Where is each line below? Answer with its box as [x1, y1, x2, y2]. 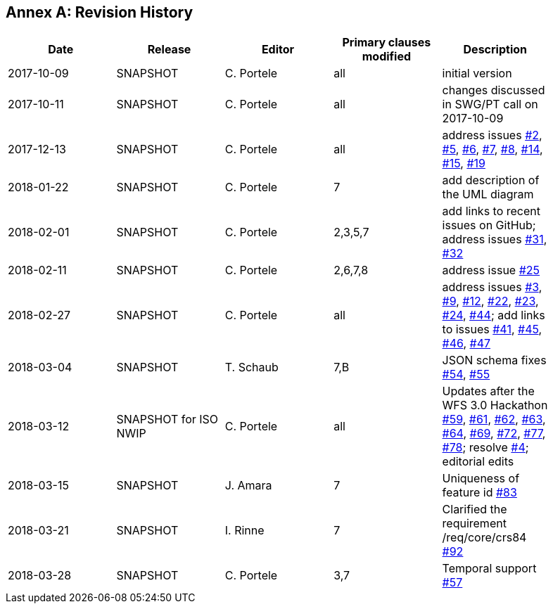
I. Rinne [224, 523, 265, 538]
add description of [442, 173, 540, 188]
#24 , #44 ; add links [442, 308, 545, 323]
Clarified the [442, 502, 507, 517]
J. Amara [224, 478, 272, 493]
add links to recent [442, 204, 540, 219]
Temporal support [442, 561, 537, 576]
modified [362, 49, 412, 64]
